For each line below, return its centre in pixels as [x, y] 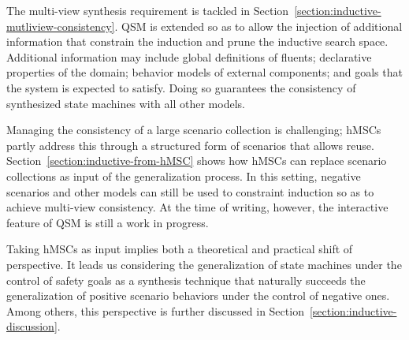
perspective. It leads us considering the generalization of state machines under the [204, 264]
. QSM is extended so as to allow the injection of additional [258, 26]
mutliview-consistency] [61, 26]
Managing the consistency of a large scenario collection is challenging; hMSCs [194, 130]
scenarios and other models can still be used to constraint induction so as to [190, 191]
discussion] [32, 326]
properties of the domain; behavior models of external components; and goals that [204, 72]
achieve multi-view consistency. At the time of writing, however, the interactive [197, 207]
